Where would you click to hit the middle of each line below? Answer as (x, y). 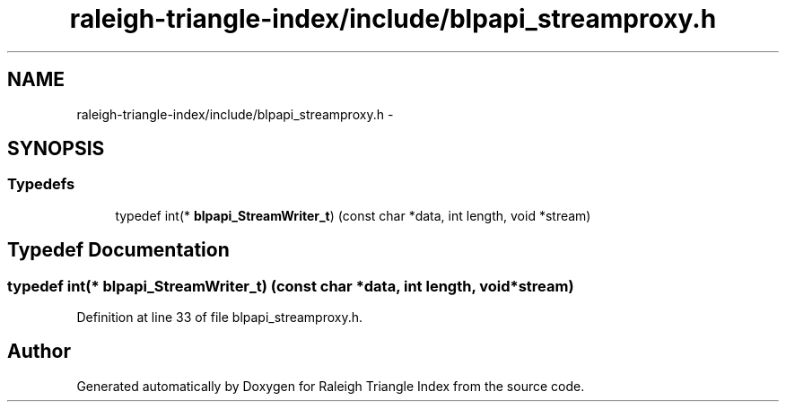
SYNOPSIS (56, 149)
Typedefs (41, 184)
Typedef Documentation (118, 250)
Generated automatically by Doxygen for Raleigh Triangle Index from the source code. (331, 386)
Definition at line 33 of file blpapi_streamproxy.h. (220, 318)
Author (39, 352)
